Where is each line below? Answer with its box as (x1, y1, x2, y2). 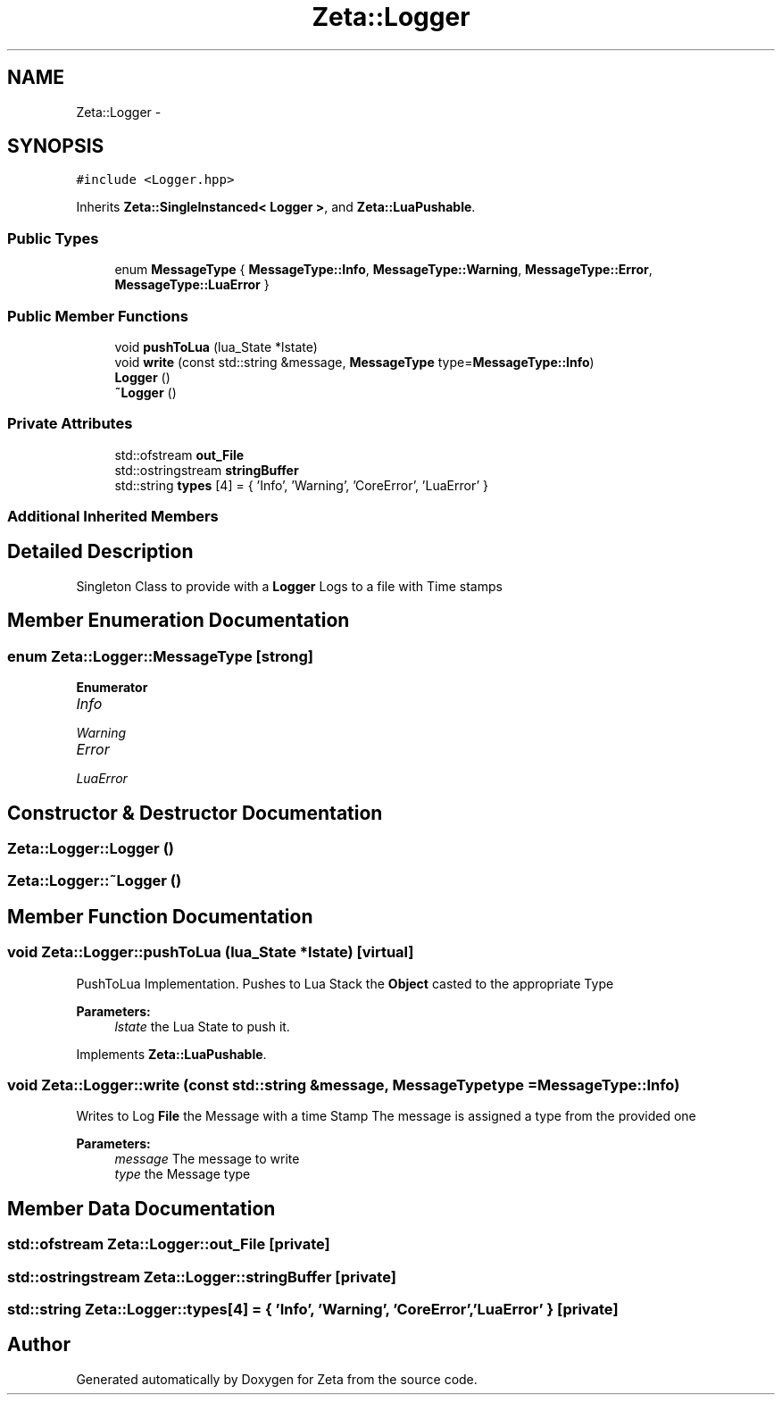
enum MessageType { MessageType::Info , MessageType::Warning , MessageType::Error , (114, 262, 653, 278)
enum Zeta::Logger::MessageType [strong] (7, 647, 313, 665)
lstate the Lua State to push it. (114, 1018, 290, 1034)
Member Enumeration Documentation (7, 609, 350, 632)
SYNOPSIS (7, 135, 104, 158)
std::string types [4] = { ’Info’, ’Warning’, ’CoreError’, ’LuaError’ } (114, 477, 488, 493)
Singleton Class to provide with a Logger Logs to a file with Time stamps (76, 578, 503, 594)
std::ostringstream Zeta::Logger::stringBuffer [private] (7, 1267, 396, 1286)
